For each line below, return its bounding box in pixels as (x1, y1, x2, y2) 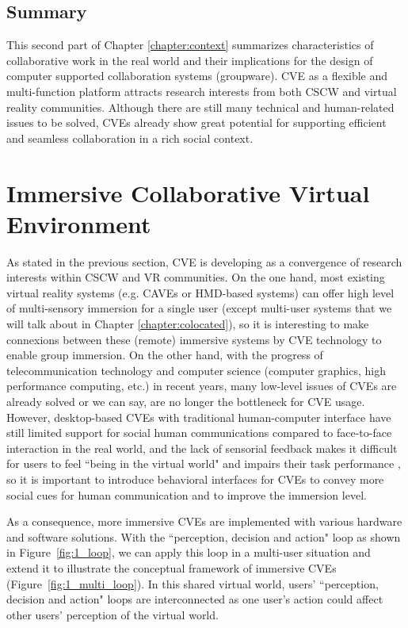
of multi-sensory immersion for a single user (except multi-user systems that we (6, 300, 392, 316)
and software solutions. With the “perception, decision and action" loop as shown (6, 528, 401, 545)
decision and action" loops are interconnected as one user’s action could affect (6, 591, 383, 607)
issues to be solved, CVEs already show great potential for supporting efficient (6, 114, 387, 131)
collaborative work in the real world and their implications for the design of (6, 52, 373, 68)
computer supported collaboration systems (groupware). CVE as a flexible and (6, 67, 388, 84)
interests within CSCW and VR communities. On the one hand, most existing (6, 269, 385, 285)
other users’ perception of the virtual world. (6, 606, 219, 622)
